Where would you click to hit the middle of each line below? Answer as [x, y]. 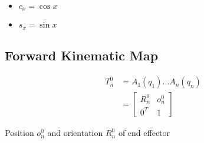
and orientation [75, 133]
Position [19, 133]
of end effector [144, 133]
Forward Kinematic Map [82, 55]
